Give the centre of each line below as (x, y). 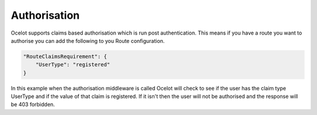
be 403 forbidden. (33, 104)
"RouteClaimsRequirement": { (65, 56)
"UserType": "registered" (73, 65)
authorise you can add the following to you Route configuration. (88, 40)
